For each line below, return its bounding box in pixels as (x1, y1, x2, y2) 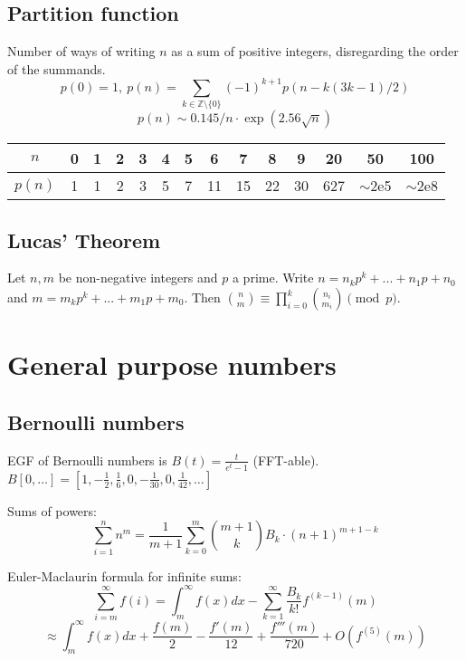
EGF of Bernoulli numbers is (7, 450, 167, 469)
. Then (184, 288, 221, 307)
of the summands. (7, 59, 106, 78)
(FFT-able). (252, 450, 319, 469)
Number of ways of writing (7, 42, 156, 61)
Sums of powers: (7, 501, 97, 520)
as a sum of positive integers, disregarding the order (171, 42, 459, 61)
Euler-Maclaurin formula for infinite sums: (7, 566, 242, 585)
